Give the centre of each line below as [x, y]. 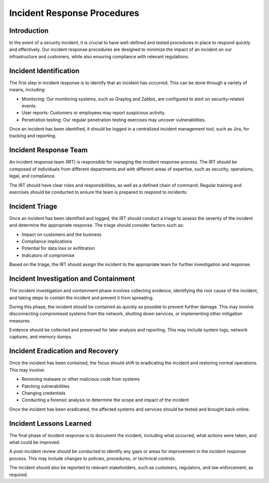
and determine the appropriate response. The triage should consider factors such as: [97, 225]
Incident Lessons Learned [50, 423]
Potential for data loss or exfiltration [58, 248]
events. [29, 106]
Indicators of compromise [48, 255]
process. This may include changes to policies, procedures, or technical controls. [93, 458]
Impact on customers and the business [62, 234]
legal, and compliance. [32, 176]
